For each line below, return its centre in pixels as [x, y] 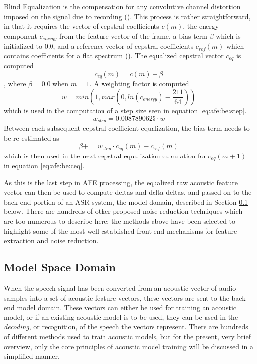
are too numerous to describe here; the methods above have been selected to [120, 221]
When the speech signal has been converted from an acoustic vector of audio [120, 288]
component [21, 35]
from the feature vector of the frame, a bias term [133, 35]
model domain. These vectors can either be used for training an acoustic [127, 307]
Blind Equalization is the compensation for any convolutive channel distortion [122, 6]
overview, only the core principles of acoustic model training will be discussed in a [128, 346]
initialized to [23, 46]
